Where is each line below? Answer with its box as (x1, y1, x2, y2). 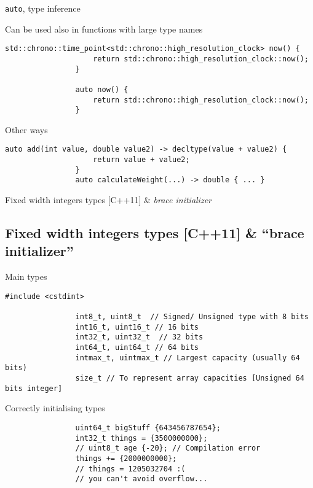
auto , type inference (5, 2, 81, 14)
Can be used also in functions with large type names (5, 22, 203, 35)
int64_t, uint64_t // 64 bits (75, 343, 199, 352)
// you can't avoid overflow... (75, 474, 208, 484)
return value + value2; (93, 155, 190, 165)
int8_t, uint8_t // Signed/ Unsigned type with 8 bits (75, 312, 309, 322)
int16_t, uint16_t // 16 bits (75, 322, 199, 331)
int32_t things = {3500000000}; (75, 433, 208, 443)
